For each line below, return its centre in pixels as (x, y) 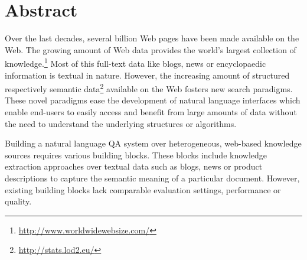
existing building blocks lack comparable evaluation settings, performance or (143, 189)
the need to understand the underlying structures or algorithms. (121, 123)
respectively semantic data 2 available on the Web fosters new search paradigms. (149, 88)
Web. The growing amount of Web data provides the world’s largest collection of (151, 49)
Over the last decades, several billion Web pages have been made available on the (152, 38)
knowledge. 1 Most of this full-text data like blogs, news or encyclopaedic (135, 62)
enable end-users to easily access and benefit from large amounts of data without (151, 112)
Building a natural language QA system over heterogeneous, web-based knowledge (153, 143)
